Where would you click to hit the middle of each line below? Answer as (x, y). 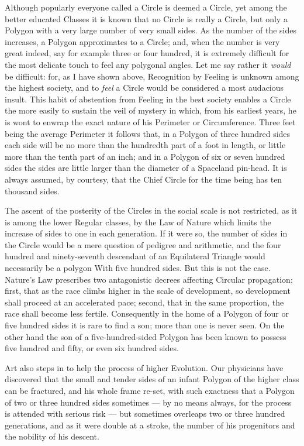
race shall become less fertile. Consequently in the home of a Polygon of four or (147, 313)
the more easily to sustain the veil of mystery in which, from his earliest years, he (151, 110)
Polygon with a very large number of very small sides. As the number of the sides (151, 30)
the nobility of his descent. (52, 436)
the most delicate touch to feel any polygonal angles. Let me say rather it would (148, 64)
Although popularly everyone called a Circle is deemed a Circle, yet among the (146, 7)
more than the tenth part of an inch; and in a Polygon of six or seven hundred (145, 156)
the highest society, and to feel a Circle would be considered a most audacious (144, 88)
